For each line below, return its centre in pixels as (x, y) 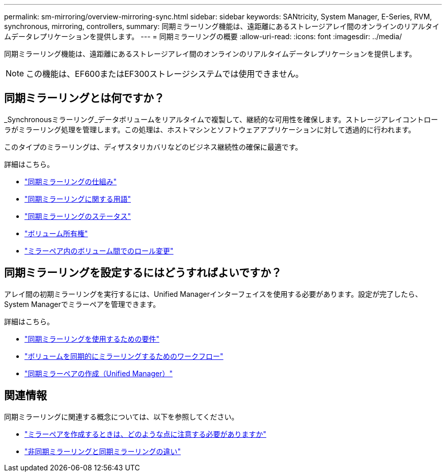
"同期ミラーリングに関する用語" (78, 199)
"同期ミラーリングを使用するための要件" (92, 339)
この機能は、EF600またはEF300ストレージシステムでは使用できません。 (165, 74)
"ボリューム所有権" (56, 233)
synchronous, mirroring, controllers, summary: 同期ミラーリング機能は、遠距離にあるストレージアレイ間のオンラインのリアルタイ (222, 26)
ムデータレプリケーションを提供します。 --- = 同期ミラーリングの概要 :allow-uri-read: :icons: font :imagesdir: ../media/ (203, 36)
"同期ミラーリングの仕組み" (71, 181)
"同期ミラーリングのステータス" (78, 216)
